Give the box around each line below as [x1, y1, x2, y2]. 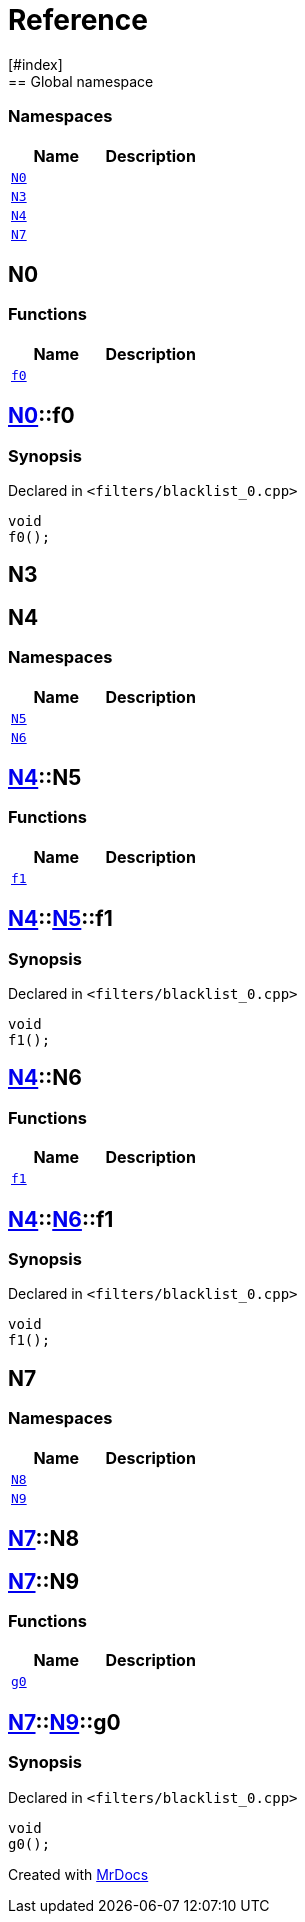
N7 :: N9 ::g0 [8, 1709, 121, 1735]
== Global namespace [8, 72, 154, 90]
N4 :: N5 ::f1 [8, 906, 113, 932]
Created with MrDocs [8, 1865, 149, 1883]
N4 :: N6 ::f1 [8, 1206, 114, 1232]
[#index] [8, 55, 63, 73]
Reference [8, 3, 148, 37]
